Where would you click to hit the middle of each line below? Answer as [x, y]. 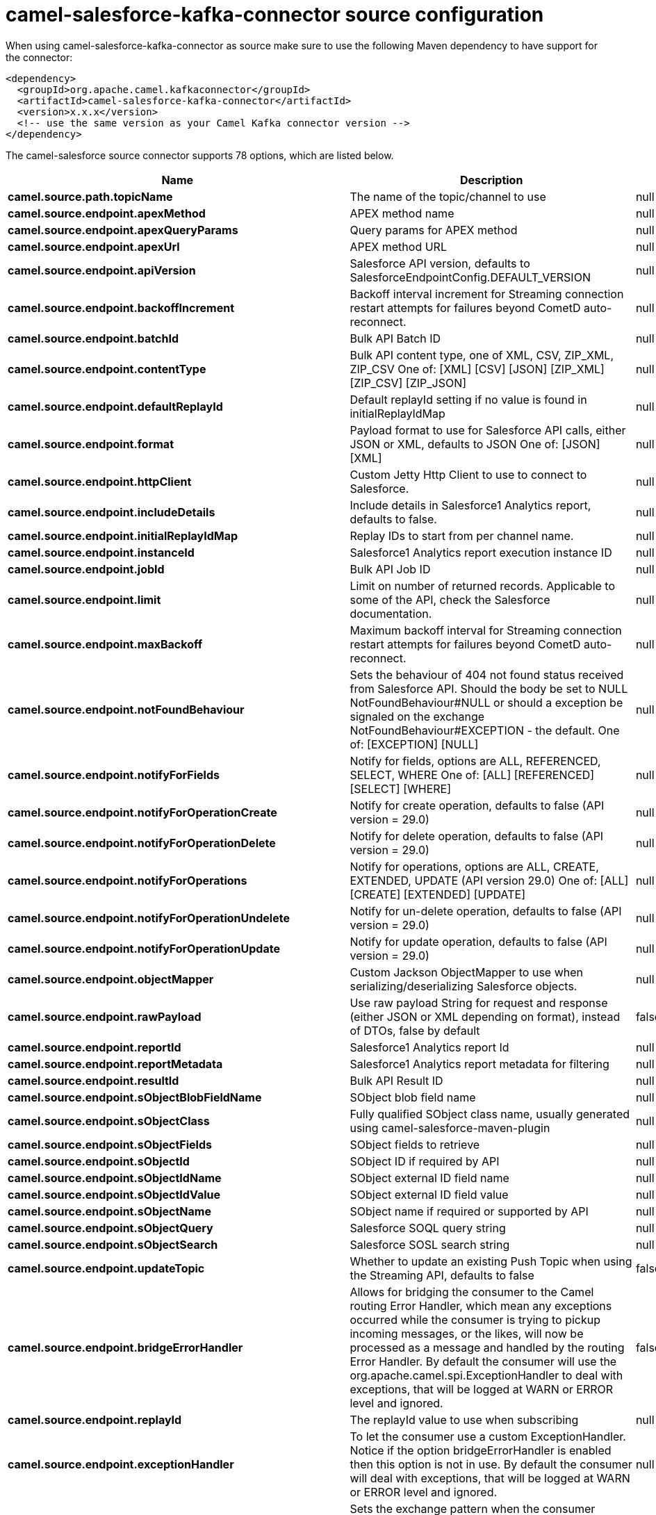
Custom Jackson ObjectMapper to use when [466, 972]
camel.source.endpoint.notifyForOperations [128, 880]
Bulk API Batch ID [395, 338]
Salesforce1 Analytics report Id [429, 1047]
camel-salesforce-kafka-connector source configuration [275, 15]
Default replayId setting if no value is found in [468, 399]
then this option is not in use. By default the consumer [491, 1464]
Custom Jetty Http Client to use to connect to [468, 474]
